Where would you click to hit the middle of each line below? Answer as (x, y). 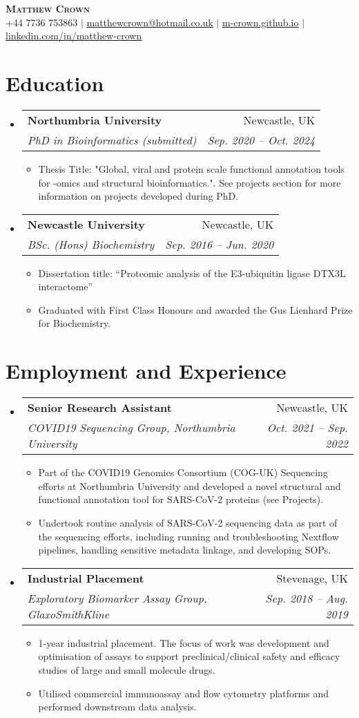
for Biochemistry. (75, 323)
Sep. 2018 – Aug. (307, 598)
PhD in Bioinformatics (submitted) (112, 140)
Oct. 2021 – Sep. (307, 428)
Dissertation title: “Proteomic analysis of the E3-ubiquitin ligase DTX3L (192, 273)
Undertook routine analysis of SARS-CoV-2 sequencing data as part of (188, 522)
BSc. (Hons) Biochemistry (91, 244)
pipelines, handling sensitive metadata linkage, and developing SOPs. (185, 550)
